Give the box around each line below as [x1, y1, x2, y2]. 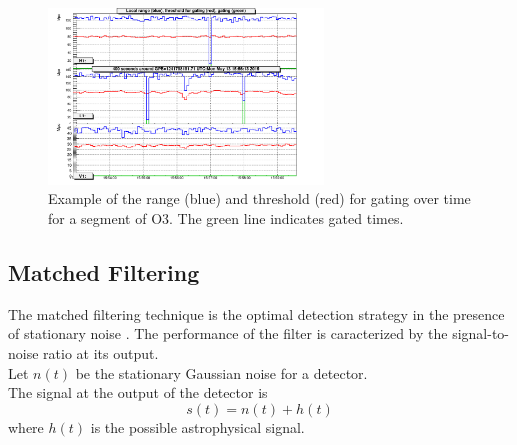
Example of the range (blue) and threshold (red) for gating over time [48, 188, 471, 209]
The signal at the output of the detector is [8, 382, 268, 403]
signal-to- [452, 323, 510, 344]
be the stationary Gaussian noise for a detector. [75, 362, 368, 383]
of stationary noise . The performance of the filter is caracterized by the [8, 323, 448, 344]
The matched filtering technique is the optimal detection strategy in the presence [8, 303, 505, 324]
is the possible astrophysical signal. [90, 416, 305, 437]
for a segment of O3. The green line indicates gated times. [48, 208, 404, 228]
